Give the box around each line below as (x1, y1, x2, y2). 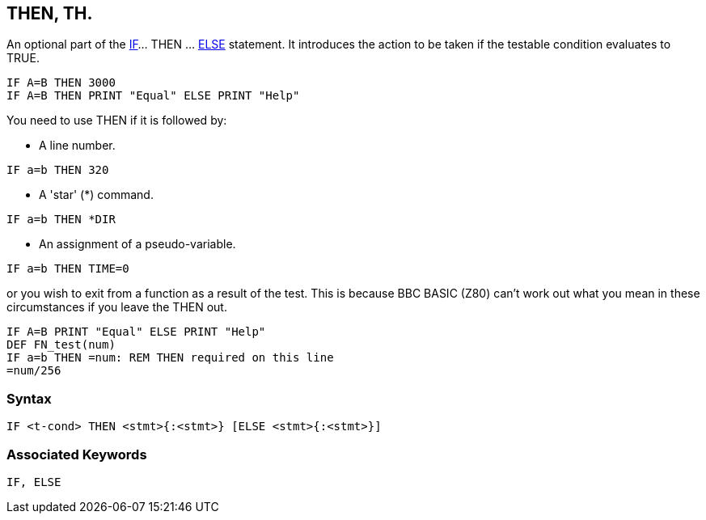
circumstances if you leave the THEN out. (6, 300, 227, 315)
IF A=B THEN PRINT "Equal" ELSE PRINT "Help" (6, 89, 300, 103)
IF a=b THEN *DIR (6, 213, 116, 226)
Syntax (6, 390, 52, 407)
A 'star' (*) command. (39, 188, 154, 202)
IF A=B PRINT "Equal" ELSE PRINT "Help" (6, 325, 266, 339)
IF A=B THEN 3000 (6, 76, 116, 90)
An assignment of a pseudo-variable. (39, 237, 236, 252)
